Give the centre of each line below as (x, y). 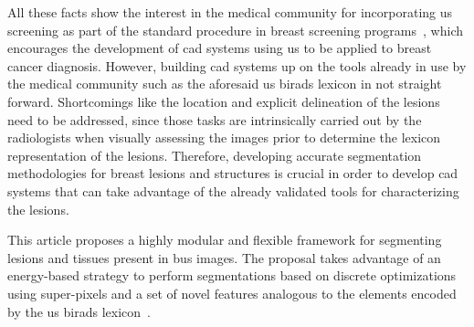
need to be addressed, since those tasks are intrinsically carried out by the (215, 119)
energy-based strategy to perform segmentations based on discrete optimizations (232, 275)
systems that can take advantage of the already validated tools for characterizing (233, 190)
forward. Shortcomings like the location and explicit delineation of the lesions (224, 101)
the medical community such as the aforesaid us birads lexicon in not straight (225, 84)
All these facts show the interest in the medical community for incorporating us (230, 12)
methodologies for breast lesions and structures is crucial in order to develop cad (233, 173)
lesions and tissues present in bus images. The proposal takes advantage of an (224, 257)
